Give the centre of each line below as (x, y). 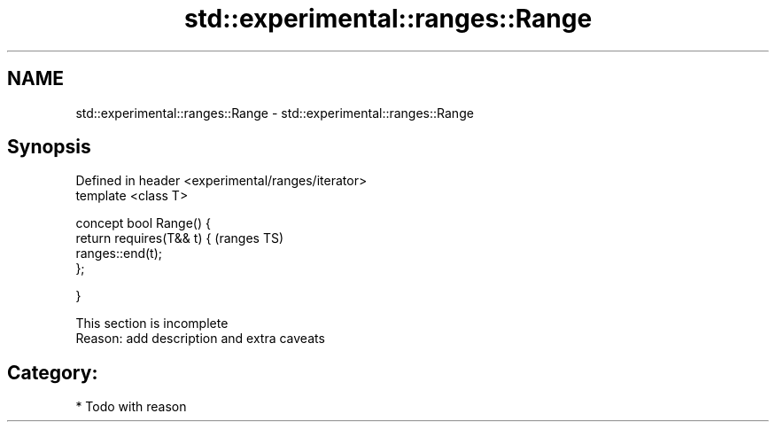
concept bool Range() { (143, 223)
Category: (53, 372)
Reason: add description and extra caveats (200, 339)
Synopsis (49, 147)
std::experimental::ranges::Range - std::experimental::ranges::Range (275, 113)
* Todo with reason (131, 407)
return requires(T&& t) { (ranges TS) (180, 238)
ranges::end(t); (119, 253)
